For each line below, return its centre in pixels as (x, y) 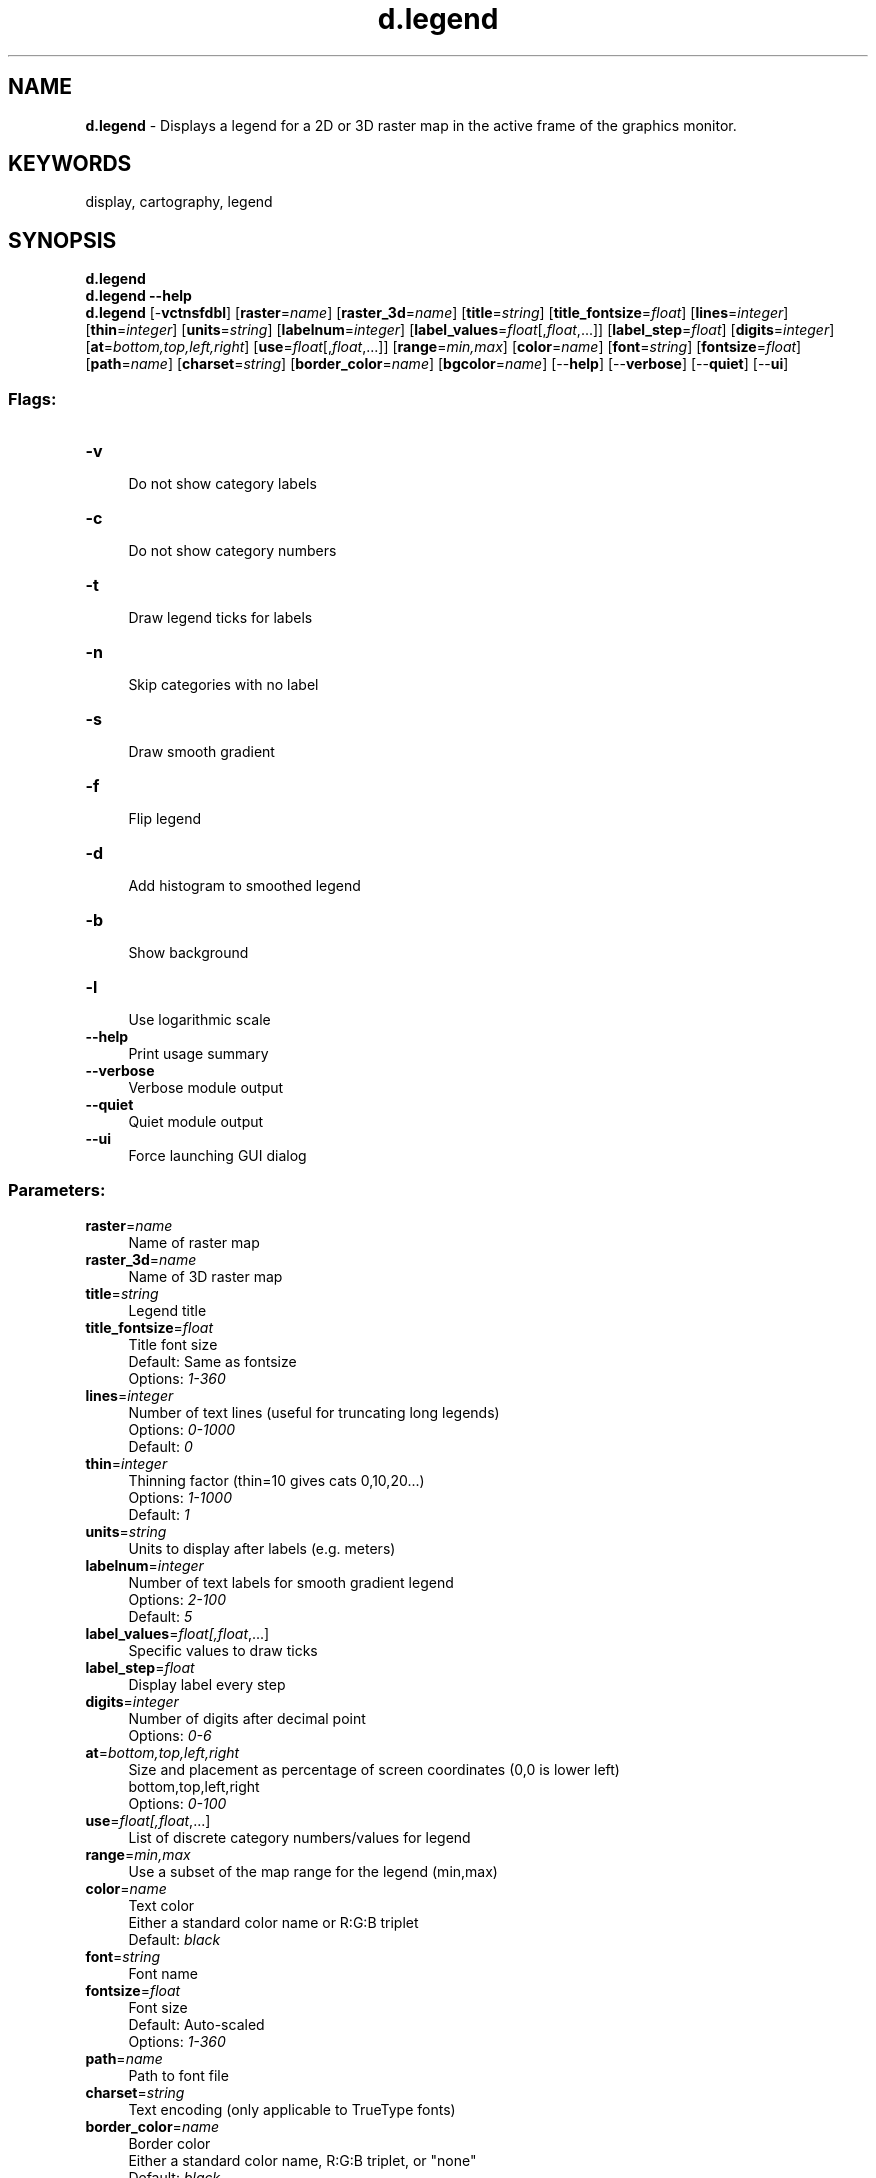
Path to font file (178, 2075)
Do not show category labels (222, 484)
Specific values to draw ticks (223, 1650)
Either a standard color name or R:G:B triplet (273, 1922)
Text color (161, 1905)
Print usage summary (198, 1054)
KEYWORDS (70, 164)
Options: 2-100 (177, 1599)
